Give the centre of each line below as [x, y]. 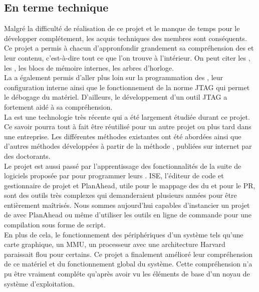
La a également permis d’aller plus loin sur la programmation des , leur [114, 77]
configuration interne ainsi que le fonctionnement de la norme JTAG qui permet [127, 87]
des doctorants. [27, 156]
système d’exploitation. [39, 283]
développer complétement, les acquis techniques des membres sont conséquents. [125, 38]
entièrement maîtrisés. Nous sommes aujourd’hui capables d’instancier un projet [127, 205]
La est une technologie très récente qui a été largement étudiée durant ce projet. [127, 116]
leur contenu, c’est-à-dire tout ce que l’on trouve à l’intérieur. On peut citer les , [127, 57]
